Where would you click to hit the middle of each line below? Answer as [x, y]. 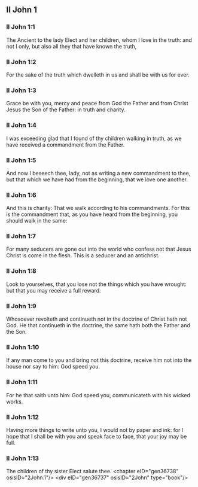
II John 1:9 [22, 306]
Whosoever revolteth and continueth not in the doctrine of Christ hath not [97, 319]
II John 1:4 [22, 125]
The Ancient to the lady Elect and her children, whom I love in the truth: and [99, 40]
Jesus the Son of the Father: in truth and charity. [66, 109]
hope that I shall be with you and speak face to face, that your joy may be [97, 436]
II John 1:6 [22, 195]
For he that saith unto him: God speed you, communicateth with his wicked [98, 395]
